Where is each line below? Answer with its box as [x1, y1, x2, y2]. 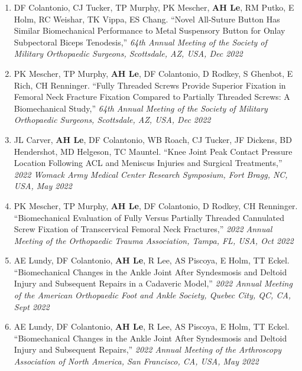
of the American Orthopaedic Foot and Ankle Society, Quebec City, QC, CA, [14, 289, 291, 301]
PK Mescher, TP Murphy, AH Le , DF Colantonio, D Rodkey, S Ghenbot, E [14, 67, 293, 79]
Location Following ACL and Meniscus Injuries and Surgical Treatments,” [14, 157, 282, 169]
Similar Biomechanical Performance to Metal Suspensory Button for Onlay [14, 24, 285, 37]
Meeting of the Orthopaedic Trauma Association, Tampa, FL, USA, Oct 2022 [14, 234, 294, 246]
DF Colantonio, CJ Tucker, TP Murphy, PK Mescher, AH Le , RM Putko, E [14, 1, 294, 13]
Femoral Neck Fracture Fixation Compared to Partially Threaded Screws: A [14, 90, 290, 103]
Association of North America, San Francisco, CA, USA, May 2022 [14, 355, 259, 367]
